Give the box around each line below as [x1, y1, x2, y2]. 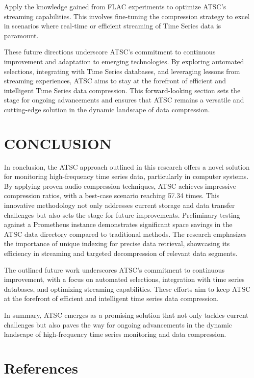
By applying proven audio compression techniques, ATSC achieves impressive [4, 180, 236, 191]
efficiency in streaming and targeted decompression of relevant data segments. [4, 248, 238, 258]
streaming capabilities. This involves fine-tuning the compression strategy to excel [4, 11, 250, 21]
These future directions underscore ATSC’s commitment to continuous [4, 47, 216, 57]
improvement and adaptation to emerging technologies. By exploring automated [4, 56, 244, 66]
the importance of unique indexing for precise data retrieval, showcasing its [4, 238, 230, 249]
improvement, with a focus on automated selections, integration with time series [4, 274, 245, 284]
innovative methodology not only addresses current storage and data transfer [4, 200, 235, 210]
